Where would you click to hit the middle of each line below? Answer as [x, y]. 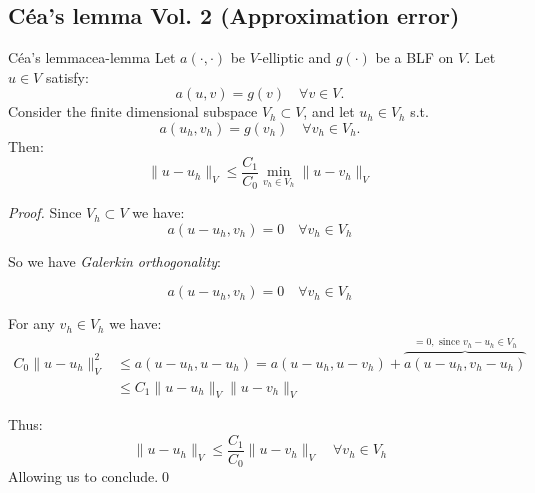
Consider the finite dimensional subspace [133, 111]
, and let [329, 111]
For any [31, 323]
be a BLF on [414, 57]
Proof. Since [45, 212]
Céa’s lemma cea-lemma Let [92, 57]
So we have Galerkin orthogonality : [115, 260]
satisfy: [67, 76]
